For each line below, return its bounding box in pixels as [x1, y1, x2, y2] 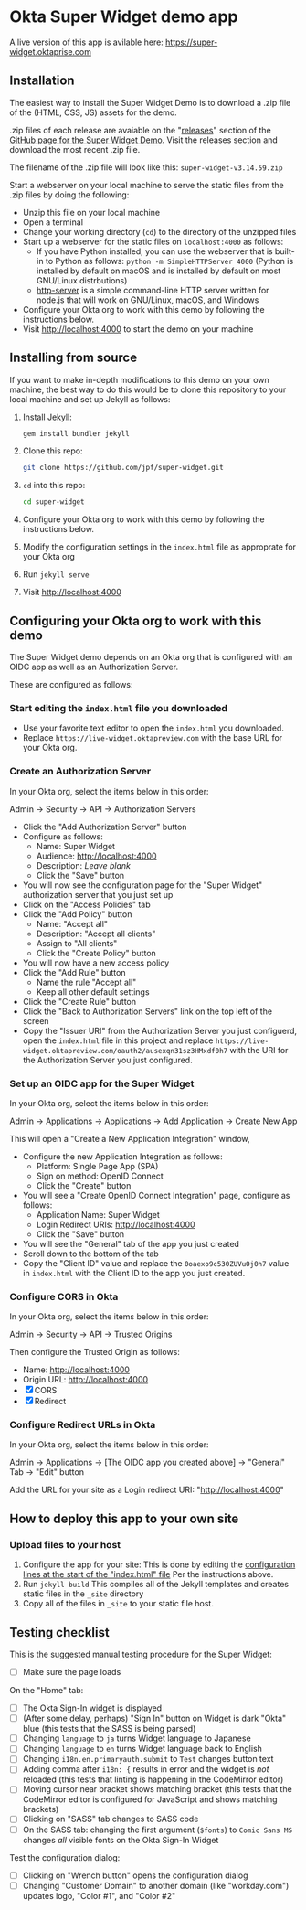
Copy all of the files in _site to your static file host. [22, 1598, 215, 1609]
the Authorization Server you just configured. [22, 1054, 194, 1065]
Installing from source [9, 350, 138, 366]
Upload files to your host [9, 1538, 121, 1551]
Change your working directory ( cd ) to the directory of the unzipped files [22, 226, 297, 237]
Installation [9, 73, 75, 89]
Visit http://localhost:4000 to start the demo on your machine [22, 323, 254, 335]
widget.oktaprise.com [9, 46, 91, 57]
